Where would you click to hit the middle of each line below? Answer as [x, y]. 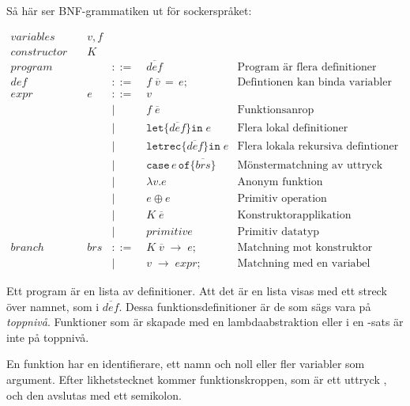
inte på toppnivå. [48, 337]
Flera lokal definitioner [293, 129]
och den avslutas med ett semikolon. [94, 395]
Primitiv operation [282, 198]
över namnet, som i [53, 306]
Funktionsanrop [276, 110]
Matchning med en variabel [304, 263]
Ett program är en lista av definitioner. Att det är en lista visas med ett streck [197, 290]
